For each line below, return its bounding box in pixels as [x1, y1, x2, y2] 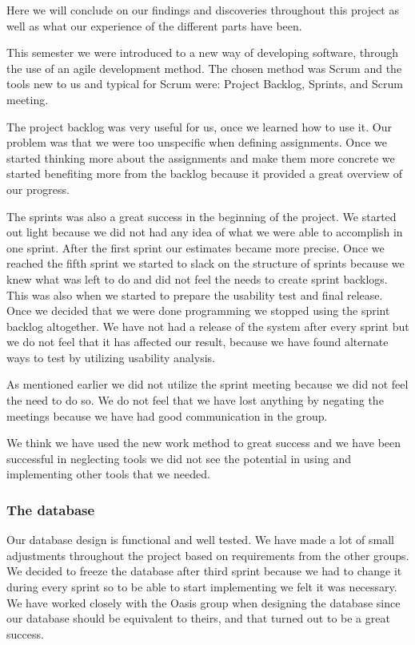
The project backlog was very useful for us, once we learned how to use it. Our [6, 118, 392, 135]
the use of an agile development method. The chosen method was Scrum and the [6, 59, 402, 76]
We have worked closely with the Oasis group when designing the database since [6, 594, 401, 611]
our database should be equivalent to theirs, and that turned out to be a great [6, 610, 390, 627]
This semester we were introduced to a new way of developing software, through [6, 44, 399, 61]
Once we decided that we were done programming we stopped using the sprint [6, 302, 390, 319]
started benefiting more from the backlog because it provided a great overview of [6, 165, 403, 182]
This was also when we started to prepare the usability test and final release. [6, 286, 383, 303]
